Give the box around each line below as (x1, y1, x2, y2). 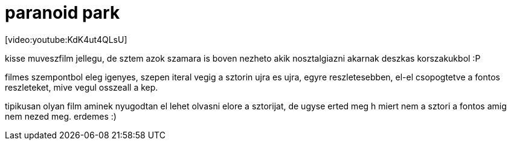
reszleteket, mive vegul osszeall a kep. (5, 82, 158, 92)
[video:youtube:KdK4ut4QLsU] (5, 34, 127, 45)
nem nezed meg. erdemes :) (5, 111, 117, 121)
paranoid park (5, 2, 120, 23)
